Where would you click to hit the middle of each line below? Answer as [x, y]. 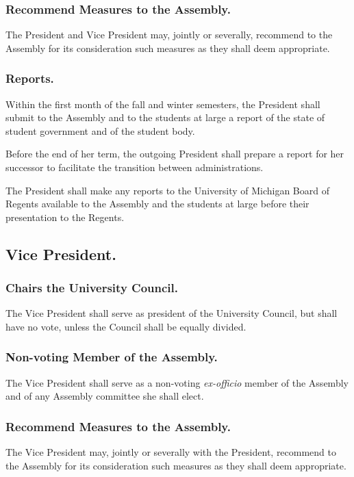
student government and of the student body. [100, 130]
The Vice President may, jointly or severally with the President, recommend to [171, 452]
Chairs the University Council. [92, 288]
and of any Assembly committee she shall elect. [105, 396]
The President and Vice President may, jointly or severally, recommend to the [169, 35]
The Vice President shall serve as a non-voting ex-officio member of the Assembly [177, 382]
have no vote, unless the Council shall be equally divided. [126, 326]
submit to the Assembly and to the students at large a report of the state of [165, 117]
